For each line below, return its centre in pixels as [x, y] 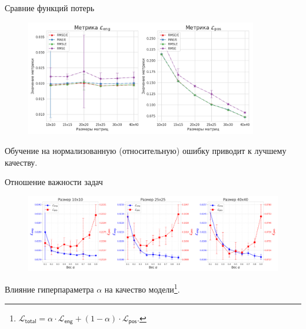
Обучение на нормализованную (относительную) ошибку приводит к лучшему [146, 150]
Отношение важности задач [54, 182]
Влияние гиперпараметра [49, 289]
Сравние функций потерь [50, 8]
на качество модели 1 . [142, 288]
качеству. [21, 162]
